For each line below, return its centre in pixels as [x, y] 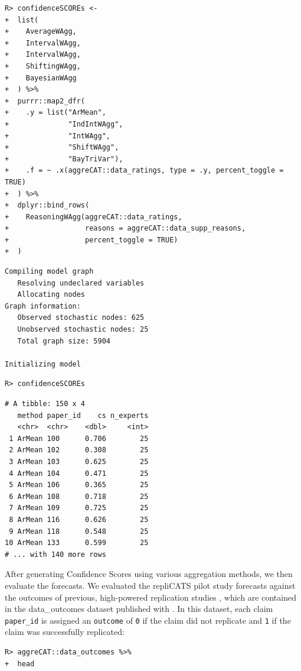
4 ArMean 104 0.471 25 [79, 473]
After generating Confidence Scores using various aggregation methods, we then [149, 574]
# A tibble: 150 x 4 [45, 404]
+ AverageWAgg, [41, 32]
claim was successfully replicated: [65, 632]
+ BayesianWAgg [41, 78]
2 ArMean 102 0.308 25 [79, 450]
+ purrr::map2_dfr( [45, 101]
